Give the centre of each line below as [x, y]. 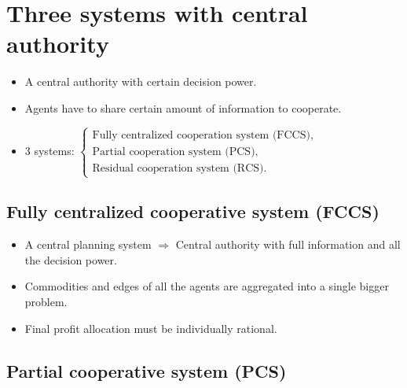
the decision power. [71, 259]
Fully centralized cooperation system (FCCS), [203, 135]
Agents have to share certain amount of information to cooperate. [183, 107]
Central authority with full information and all [288, 244]
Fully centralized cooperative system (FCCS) [193, 211]
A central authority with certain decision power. [141, 81]
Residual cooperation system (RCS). [180, 168]
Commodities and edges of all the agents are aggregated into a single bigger [207, 286]
